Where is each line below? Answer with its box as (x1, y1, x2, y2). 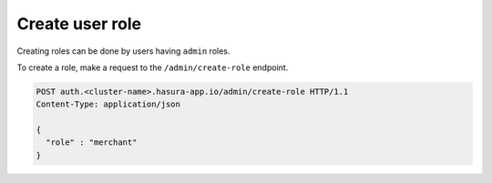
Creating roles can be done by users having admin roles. (16, 46, 231, 56)
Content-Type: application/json (36, 99, 181, 109)
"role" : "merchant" (46, 137, 138, 147)
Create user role (16, 14, 141, 34)
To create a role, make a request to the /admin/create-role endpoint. (16, 62, 289, 73)
